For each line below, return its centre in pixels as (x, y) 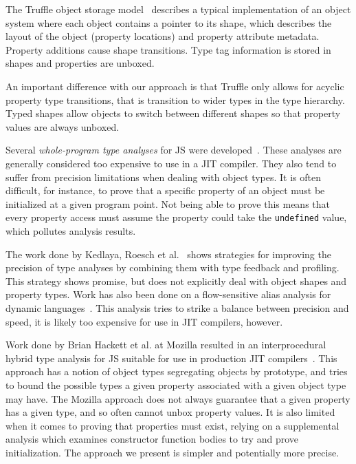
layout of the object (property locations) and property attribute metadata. (163, 36)
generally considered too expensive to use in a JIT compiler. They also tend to (171, 163)
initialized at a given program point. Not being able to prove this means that (168, 203)
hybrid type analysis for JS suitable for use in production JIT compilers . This (171, 358)
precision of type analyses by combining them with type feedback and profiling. (173, 267)
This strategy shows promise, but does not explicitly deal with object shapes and (176, 281)
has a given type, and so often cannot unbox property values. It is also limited (170, 412)
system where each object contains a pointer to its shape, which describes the (169, 22)
